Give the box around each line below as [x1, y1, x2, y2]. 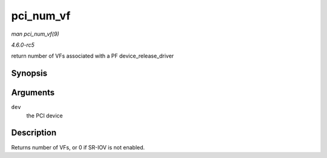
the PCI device [26, 112, 63, 119]
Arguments [11, 88, 55, 98]
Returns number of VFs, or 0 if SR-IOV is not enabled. [11, 143, 145, 151]
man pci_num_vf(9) [11, 30, 60, 38]
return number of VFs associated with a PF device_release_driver [11, 52, 174, 60]
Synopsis [11, 68, 48, 79]
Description [11, 128, 57, 138]
